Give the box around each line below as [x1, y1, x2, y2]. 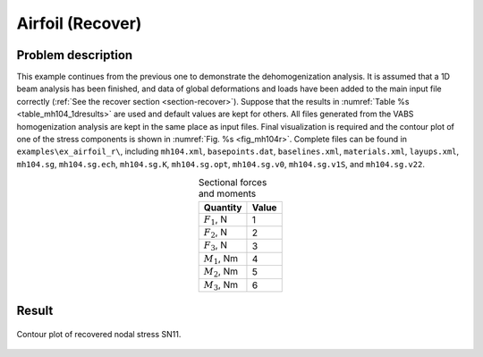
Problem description [16, 47, 133, 63]
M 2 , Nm [203, 265, 239, 279]
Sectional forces [198, 176, 267, 189]
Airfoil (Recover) [16, 13, 142, 33]
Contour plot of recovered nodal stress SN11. [16, 328, 182, 339]
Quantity [203, 201, 242, 214]
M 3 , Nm [203, 278, 239, 293]
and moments [198, 188, 257, 200]
